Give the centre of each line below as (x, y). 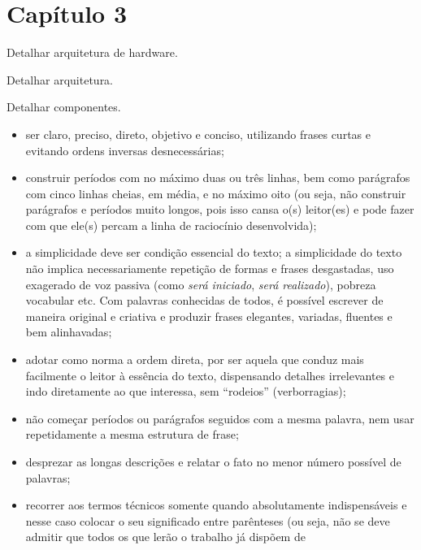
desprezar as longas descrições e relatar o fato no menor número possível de (213, 461)
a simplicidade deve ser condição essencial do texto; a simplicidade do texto (214, 252)
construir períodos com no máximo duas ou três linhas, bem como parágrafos (218, 178)
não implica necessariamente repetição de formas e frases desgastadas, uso (210, 269)
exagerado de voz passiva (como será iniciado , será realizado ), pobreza (201, 284)
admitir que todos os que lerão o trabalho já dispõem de (165, 537)
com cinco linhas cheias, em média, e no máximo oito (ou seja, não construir (216, 193)
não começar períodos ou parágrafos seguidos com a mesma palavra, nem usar (220, 418)
